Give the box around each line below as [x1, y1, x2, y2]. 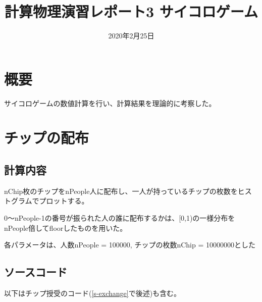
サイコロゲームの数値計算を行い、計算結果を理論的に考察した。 [4, 97, 216, 108]
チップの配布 [4, 127, 89, 148]
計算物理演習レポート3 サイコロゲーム [5, 1, 258, 22]
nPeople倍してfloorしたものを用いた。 [4, 222, 127, 233]
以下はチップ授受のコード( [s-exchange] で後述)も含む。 [4, 288, 181, 298]
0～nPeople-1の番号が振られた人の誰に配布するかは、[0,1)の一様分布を [4, 213, 235, 223]
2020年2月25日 [108, 30, 154, 41]
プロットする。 [39, 195, 89, 206]
